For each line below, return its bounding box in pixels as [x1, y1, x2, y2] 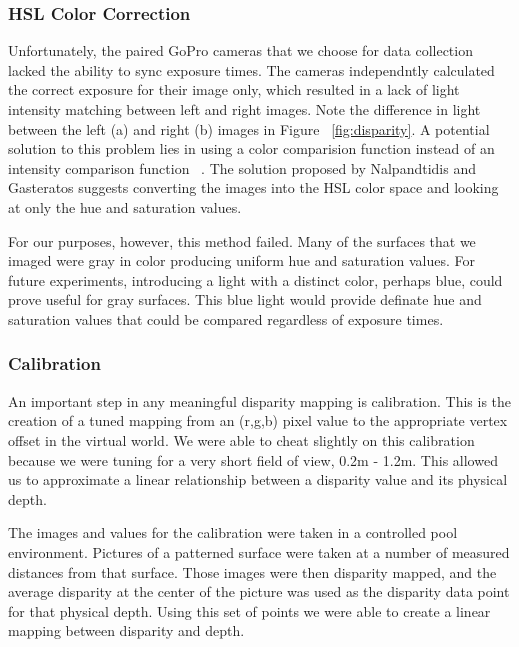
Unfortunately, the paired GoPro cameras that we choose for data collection [8, 40, 473, 61]
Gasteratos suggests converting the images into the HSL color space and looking [8, 177, 499, 198]
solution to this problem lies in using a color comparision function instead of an [8, 138, 495, 159]
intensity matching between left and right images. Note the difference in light [8, 99, 481, 119]
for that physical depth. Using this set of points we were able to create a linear [8, 600, 491, 621]
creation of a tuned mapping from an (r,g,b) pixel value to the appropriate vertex [8, 410, 508, 431]
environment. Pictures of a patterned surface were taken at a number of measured [8, 541, 510, 562]
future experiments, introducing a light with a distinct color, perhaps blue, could [8, 269, 503, 290]
